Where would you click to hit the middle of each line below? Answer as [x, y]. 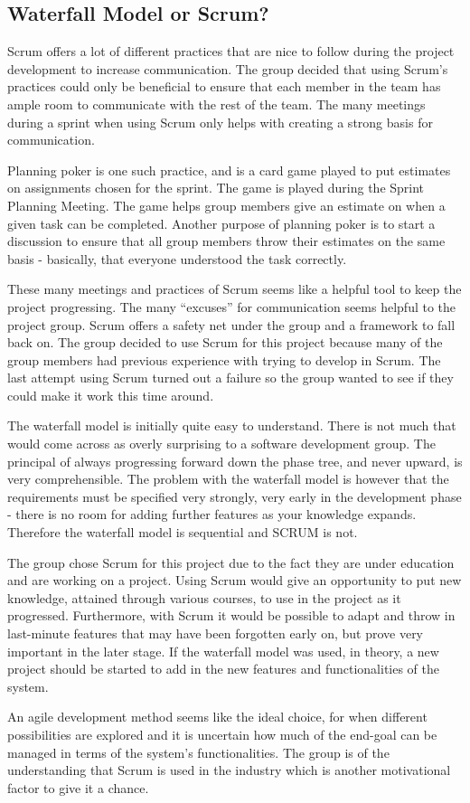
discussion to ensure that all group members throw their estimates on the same [226, 241]
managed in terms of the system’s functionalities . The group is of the [198, 752]
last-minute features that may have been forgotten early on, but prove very [216, 633]
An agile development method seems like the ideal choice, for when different [217, 717]
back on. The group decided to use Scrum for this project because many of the [225, 342]
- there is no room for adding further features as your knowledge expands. [212, 514]
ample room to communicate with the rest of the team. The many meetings [216, 104]
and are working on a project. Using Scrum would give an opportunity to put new [235, 580]
